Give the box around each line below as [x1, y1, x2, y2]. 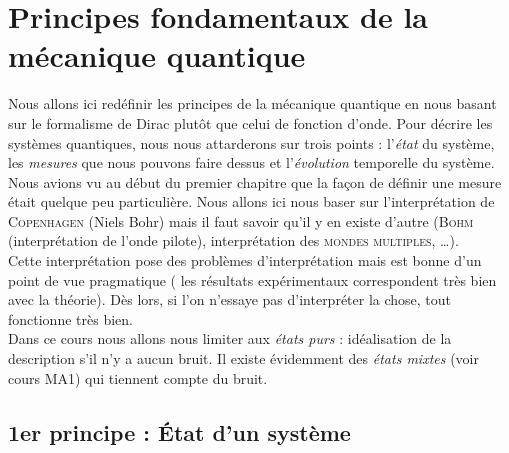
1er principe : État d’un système [8, 416, 351, 447]
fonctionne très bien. [8, 308, 133, 329]
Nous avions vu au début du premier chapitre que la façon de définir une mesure [8, 171, 502, 192]
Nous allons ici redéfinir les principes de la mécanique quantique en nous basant [8, 93, 497, 114]
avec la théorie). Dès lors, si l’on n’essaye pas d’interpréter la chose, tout [8, 289, 452, 310]
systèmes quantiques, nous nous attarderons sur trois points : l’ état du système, [8, 132, 495, 153]
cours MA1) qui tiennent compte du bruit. [8, 367, 268, 388]
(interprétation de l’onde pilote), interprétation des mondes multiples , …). [8, 230, 459, 251]
